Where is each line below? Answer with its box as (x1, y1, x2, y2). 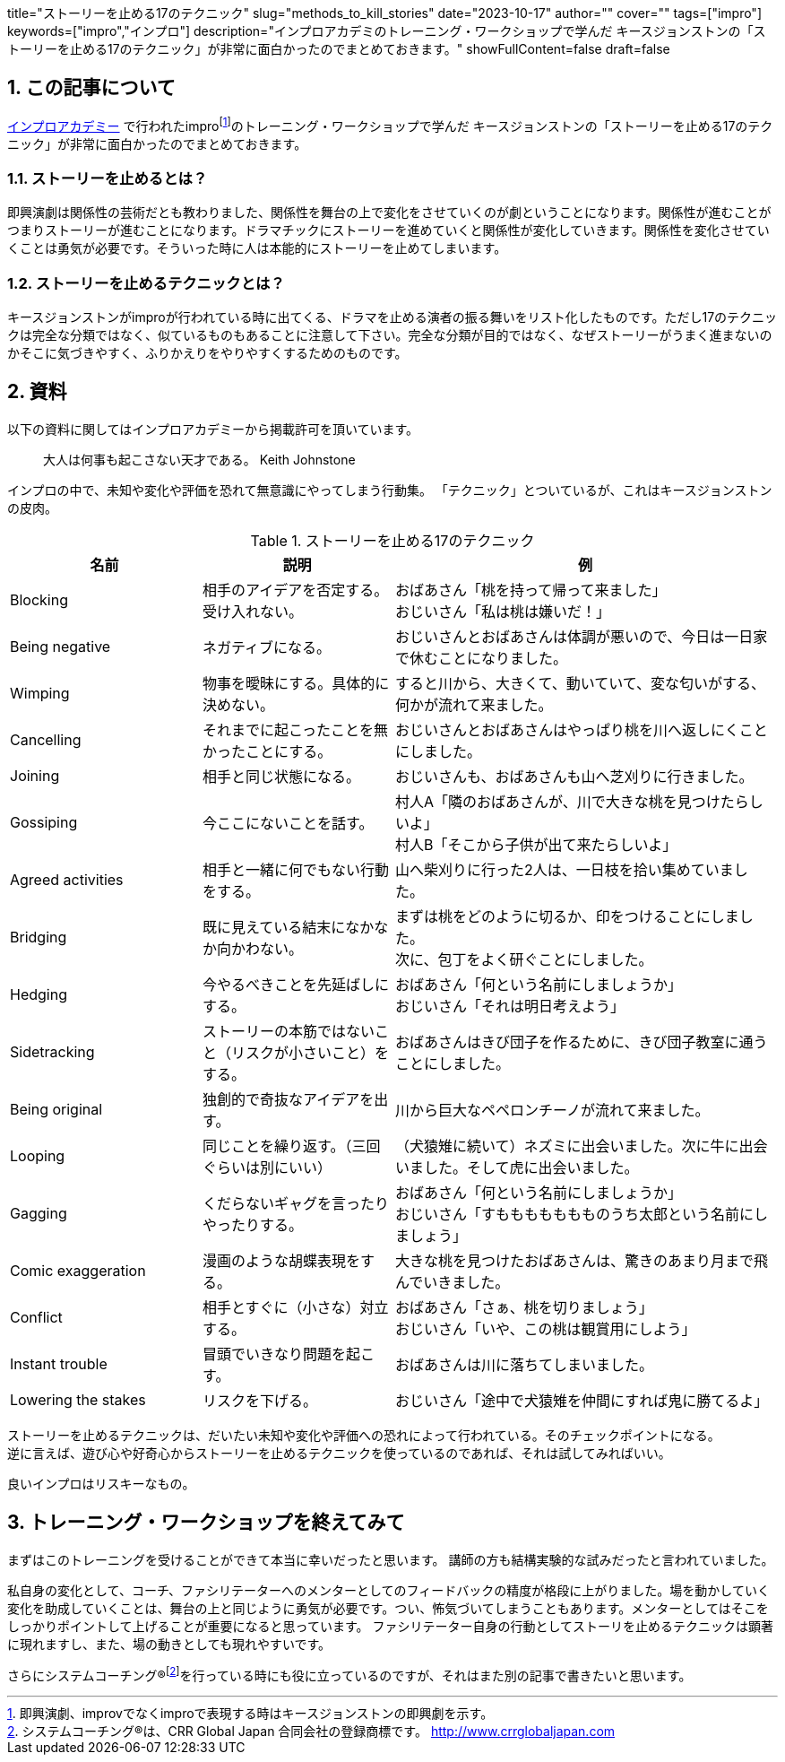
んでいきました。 (395, 1272, 510, 1291)
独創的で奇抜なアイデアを (203, 1089, 375, 1108)
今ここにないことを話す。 (203, 813, 374, 832)
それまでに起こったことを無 (203, 720, 388, 739)
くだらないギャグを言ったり (203, 1193, 390, 1212)
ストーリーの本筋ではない (203, 1021, 375, 1040)
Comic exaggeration (10, 1261, 146, 1280)
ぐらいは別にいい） (203, 1158, 332, 1176)
